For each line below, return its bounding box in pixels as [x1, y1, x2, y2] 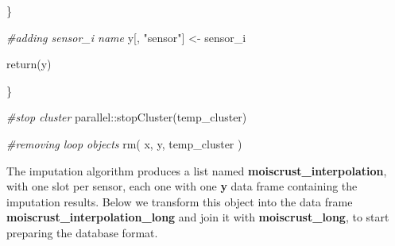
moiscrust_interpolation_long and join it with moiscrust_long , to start [6, 209, 389, 225]
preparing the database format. [6, 224, 158, 240]
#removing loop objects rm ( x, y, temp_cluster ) [6, 135, 242, 152]
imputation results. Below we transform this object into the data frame [6, 193, 353, 209]
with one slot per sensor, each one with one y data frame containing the [6, 178, 358, 194]
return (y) [6, 56, 52, 72]
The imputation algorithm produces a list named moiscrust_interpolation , [6, 162, 387, 179]
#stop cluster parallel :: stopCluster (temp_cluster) [6, 109, 247, 125]
